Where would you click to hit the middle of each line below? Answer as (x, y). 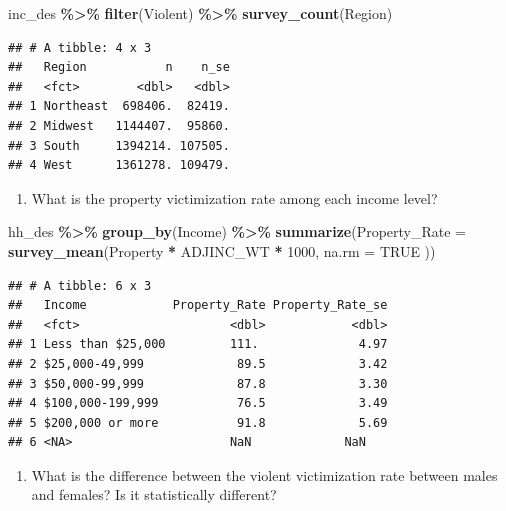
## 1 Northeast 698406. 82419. (119, 106)
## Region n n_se (119, 67)
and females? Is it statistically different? (154, 494)
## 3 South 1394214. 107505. (119, 145)
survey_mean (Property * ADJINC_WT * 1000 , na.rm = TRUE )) (222, 250)
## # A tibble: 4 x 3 (80, 47)
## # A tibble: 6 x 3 (80, 285)
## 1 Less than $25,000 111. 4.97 (198, 344)
